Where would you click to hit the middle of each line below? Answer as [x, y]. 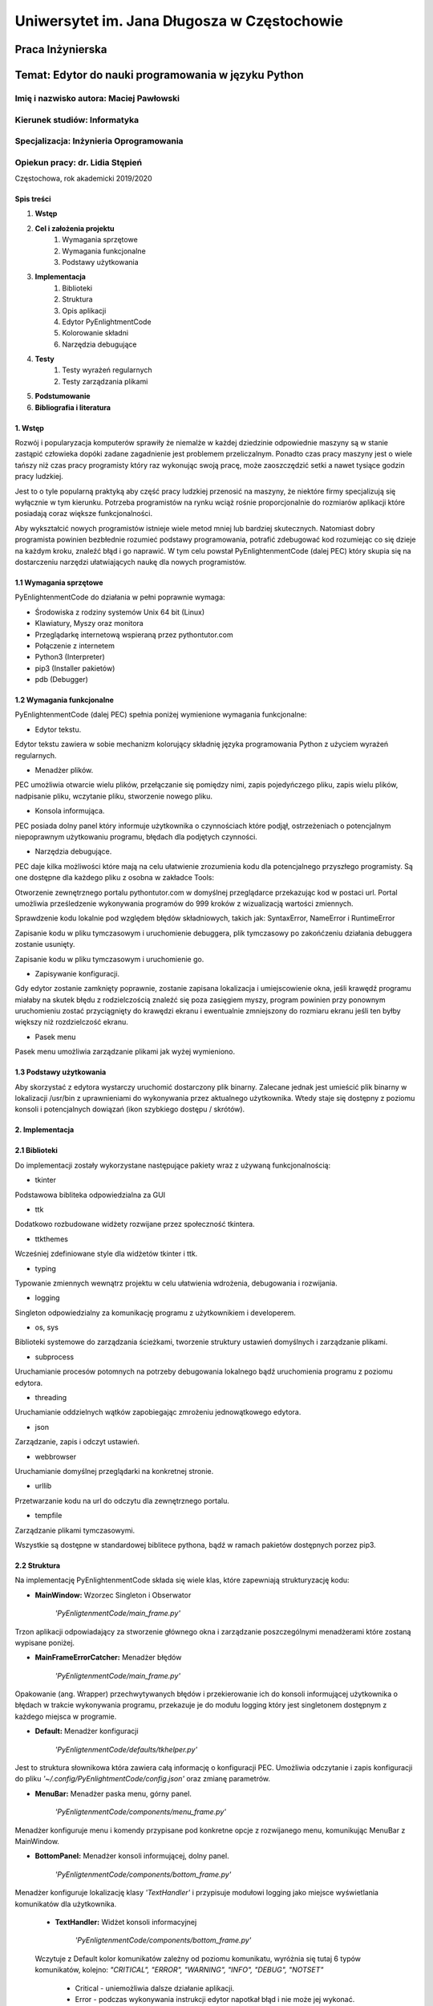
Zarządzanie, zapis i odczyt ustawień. [77, 1442]
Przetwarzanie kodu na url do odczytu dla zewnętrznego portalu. [122, 1500]
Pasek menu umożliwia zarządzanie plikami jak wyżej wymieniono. [125, 1052]
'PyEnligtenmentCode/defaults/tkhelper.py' [126, 1749]
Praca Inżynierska [61, 49]
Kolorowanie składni [95, 333]
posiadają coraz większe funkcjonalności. [84, 514]
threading [51, 1398]
